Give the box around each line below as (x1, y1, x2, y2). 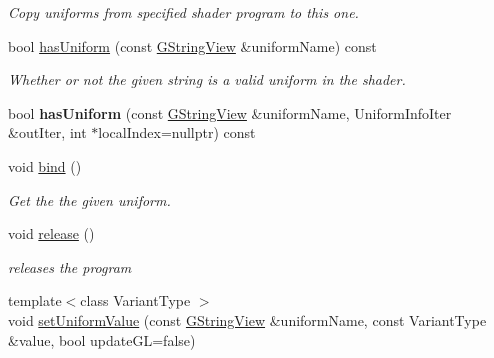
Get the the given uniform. (8, 189, 171, 210)
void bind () (8, 155, 82, 176)
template (8, 290, 62, 311)
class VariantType (80, 290, 191, 311)
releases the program (8, 256, 132, 277)
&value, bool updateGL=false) (8, 329, 196, 350)
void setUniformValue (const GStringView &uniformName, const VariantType (8, 309, 487, 330)
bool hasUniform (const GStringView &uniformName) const (8, 35, 377, 56)
